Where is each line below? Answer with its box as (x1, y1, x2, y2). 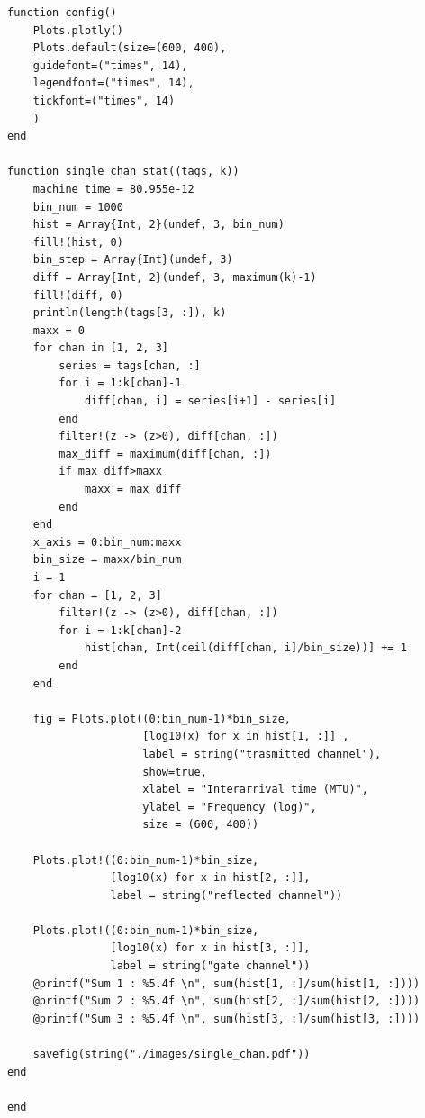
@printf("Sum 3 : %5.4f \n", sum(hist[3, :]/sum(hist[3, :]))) (32, 1012, 420, 1025)
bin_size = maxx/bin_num (32, 553, 182, 567)
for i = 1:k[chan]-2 (59, 623, 182, 637)
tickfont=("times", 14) (32, 94, 176, 107)
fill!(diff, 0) (32, 288, 123, 302)
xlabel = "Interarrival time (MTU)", (142, 783, 368, 796)
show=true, (142, 765, 207, 778)
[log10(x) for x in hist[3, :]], (110, 941, 311, 955)
